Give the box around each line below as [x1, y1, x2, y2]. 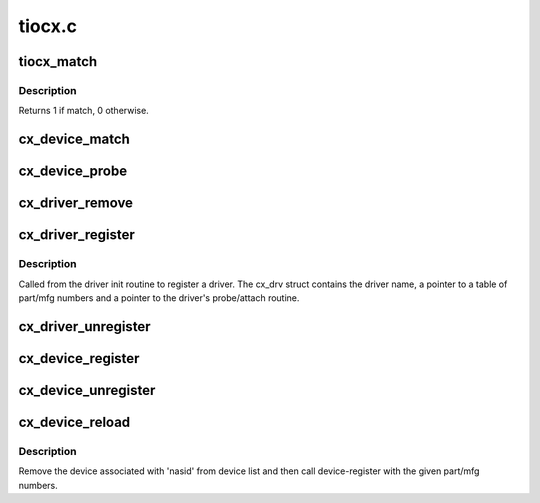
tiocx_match [18, 53, 98, 70]
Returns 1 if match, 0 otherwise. [18, 105, 149, 117]
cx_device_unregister [18, 381, 156, 399]
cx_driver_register [18, 226, 135, 244]
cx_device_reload [18, 413, 131, 430]
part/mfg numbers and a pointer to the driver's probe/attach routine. [18, 291, 300, 304]
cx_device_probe [18, 163, 128, 180]
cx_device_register [18, 350, 140, 367]
